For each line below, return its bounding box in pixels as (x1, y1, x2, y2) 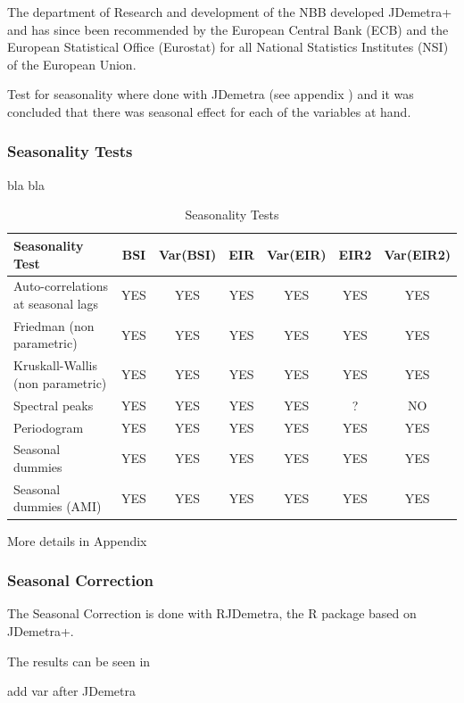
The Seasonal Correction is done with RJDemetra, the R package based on (7, 604, 417, 623)
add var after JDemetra (7, 682, 137, 700)
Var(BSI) (158, 244, 217, 263)
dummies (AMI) (13, 497, 102, 516)
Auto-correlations (13, 277, 108, 295)
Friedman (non (13, 316, 95, 335)
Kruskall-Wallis (13, 356, 97, 375)
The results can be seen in (7, 651, 151, 670)
